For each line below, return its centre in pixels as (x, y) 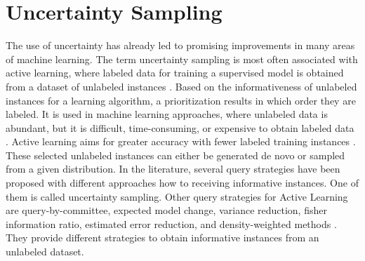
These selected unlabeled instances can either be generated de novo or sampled (175, 155)
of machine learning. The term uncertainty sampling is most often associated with (182, 59)
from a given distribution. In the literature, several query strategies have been (173, 169)
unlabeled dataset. (45, 252)
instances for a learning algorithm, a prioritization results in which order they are (181, 100)
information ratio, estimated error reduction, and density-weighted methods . (171, 223)
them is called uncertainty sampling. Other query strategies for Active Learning (177, 196)
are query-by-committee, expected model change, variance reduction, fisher (166, 210)
